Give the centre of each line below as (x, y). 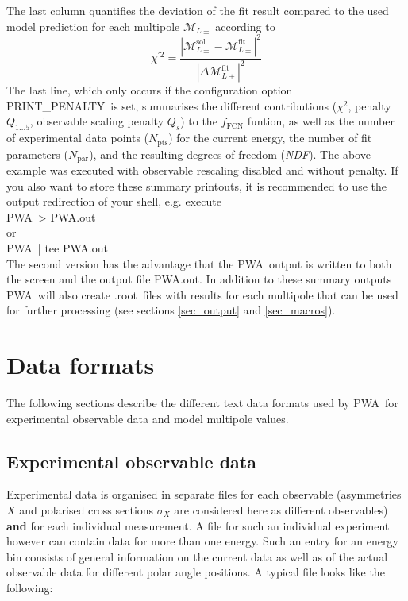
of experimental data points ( (78, 138)
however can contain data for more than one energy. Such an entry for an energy (202, 541)
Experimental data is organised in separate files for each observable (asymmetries (204, 494)
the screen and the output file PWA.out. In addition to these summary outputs (199, 279)
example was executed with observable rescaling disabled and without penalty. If (202, 170)
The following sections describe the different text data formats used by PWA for (202, 403)
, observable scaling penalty (97, 121)
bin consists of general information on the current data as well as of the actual (197, 556)
